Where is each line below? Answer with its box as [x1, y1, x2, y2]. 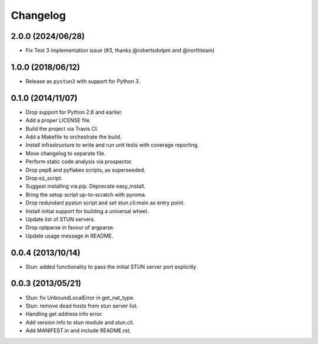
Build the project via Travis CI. [25, 125, 98, 132]
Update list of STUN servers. [25, 216, 95, 223]
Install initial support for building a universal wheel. [25, 207, 149, 214]
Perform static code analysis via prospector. [25, 158, 133, 165]
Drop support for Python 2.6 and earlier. [25, 108, 123, 115]
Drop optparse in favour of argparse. [25, 224, 115, 231]
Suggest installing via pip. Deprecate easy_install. [25, 183, 145, 190]
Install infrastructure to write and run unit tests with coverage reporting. [25, 141, 200, 148]
